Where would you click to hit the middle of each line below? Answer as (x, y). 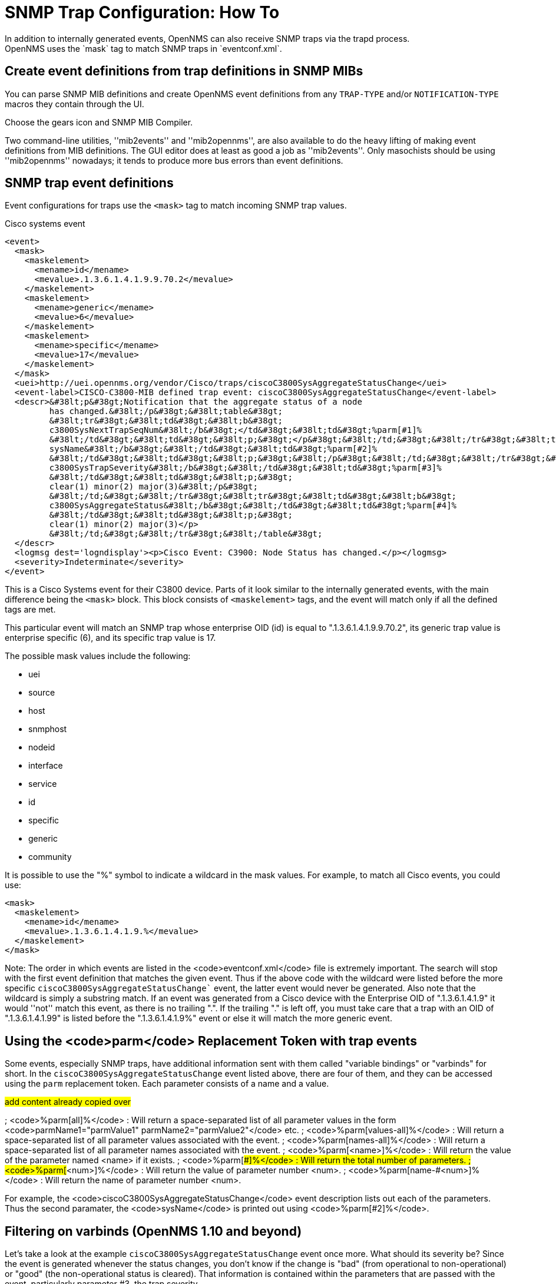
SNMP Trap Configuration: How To (142, 12)
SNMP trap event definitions (89, 183)
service (43, 784)
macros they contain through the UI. (75, 104)
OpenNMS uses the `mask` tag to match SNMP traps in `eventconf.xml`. (143, 48)
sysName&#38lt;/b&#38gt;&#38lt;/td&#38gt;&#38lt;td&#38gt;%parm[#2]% (213, 449)
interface (46, 766)
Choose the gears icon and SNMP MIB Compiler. (99, 122)
